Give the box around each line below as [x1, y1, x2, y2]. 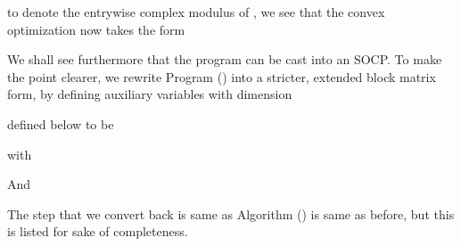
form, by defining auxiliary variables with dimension [7, 85, 292, 103]
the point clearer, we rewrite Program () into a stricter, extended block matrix [7, 67, 436, 86]
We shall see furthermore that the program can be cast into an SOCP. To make [7, 50, 442, 69]
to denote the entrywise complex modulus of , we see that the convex [7, 3, 385, 20]
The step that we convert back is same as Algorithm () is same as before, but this [7, 204, 455, 223]
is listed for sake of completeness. [7, 222, 188, 241]
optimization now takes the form [7, 20, 185, 38]
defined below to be [7, 114, 114, 133]
